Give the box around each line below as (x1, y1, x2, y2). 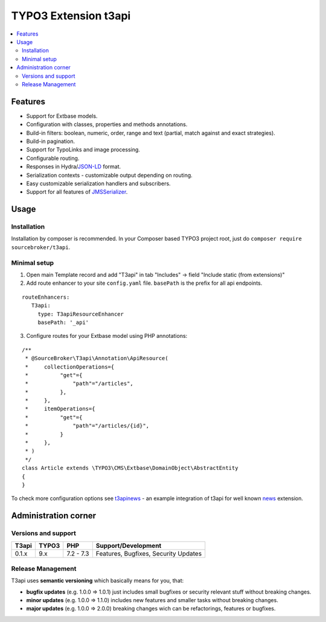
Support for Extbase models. (26, 112, 98, 119)
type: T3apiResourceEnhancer (37, 311, 124, 317)
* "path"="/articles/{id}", (25, 422, 150, 430)
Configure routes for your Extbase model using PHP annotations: (26, 332, 188, 340)
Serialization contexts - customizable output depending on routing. (26, 171, 193, 179)
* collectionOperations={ (25, 363, 115, 370)
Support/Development (95, 541, 162, 550)
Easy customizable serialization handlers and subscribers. (26, 180, 171, 187)
